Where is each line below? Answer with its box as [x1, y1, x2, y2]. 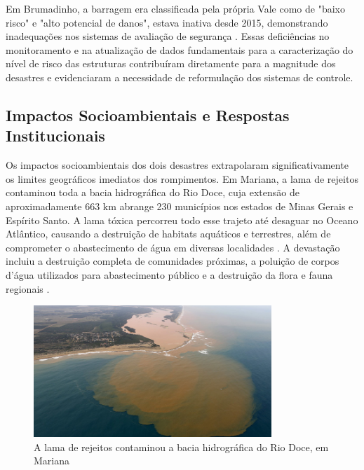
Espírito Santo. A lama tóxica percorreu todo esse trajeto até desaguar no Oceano [6, 212, 358, 227]
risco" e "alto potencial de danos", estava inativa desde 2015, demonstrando [6, 15, 328, 29]
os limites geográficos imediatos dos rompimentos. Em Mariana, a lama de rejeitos [6, 171, 358, 186]
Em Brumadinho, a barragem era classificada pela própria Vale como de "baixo [6, 1, 345, 15]
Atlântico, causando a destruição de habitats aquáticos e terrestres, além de [6, 226, 331, 241]
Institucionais [6, 125, 105, 146]
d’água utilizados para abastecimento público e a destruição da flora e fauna [6, 267, 333, 282]
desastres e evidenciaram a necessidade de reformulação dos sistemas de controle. [6, 69, 353, 84]
